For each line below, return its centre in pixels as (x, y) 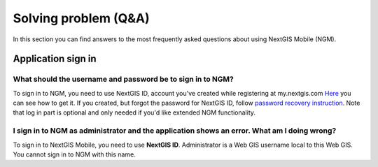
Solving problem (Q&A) (81, 18)
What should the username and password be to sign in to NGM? (124, 79)
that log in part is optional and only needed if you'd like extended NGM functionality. (134, 112)
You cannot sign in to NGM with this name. (74, 154)
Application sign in (55, 59)
